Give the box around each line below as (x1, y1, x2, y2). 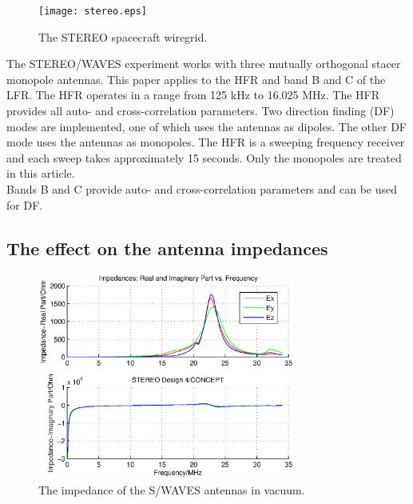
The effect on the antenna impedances (6, 235, 328, 260)
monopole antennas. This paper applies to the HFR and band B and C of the (6, 70, 386, 87)
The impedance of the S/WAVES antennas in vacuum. (38, 481, 305, 498)
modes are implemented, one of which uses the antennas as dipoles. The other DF (6, 118, 407, 134)
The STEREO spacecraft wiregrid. (38, 28, 208, 45)
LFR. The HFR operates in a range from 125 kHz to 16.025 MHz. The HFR (6, 86, 380, 103)
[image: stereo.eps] (38, 6, 148, 17)
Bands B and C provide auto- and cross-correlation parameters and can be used (6, 181, 398, 197)
